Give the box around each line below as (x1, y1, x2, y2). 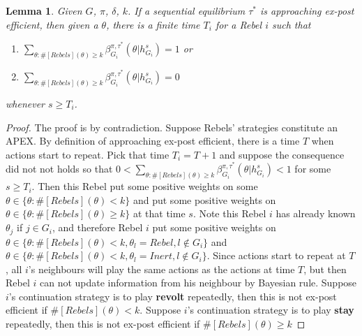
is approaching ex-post (259, 3, 354, 17)
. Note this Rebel (193, 206, 266, 221)
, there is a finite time (106, 17, 200, 31)
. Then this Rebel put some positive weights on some (31, 179, 258, 193)
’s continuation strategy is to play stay (187, 302, 354, 317)
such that (272, 17, 311, 31)
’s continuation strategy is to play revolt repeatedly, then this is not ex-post (8, 288, 337, 303)
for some (294, 161, 331, 176)
